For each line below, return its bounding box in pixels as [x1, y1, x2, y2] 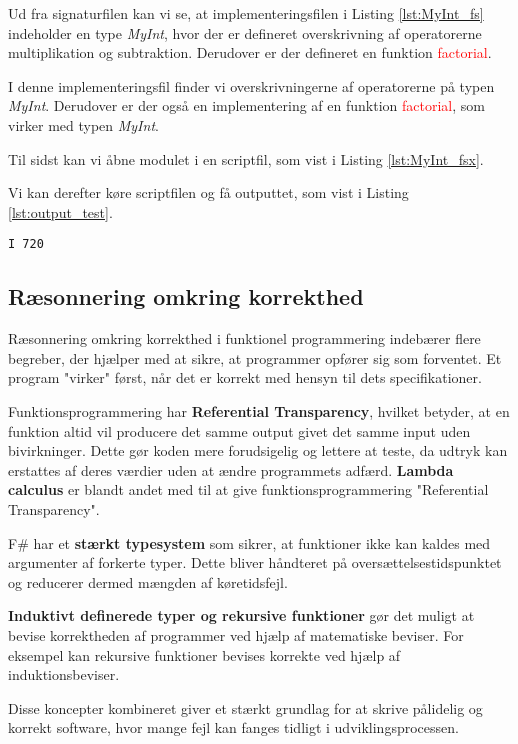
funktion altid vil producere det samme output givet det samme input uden [8, 420, 471, 441]
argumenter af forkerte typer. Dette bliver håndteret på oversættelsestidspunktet [8, 552, 502, 573]
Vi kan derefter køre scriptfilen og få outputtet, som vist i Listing [8, 182, 409, 203]
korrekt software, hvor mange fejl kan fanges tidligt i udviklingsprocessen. [8, 717, 459, 738]
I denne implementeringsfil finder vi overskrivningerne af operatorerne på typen [8, 75, 495, 96]
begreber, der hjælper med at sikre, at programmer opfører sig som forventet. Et [8, 347, 502, 368]
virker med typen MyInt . [8, 114, 159, 135]
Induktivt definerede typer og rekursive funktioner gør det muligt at [8, 605, 475, 626]
